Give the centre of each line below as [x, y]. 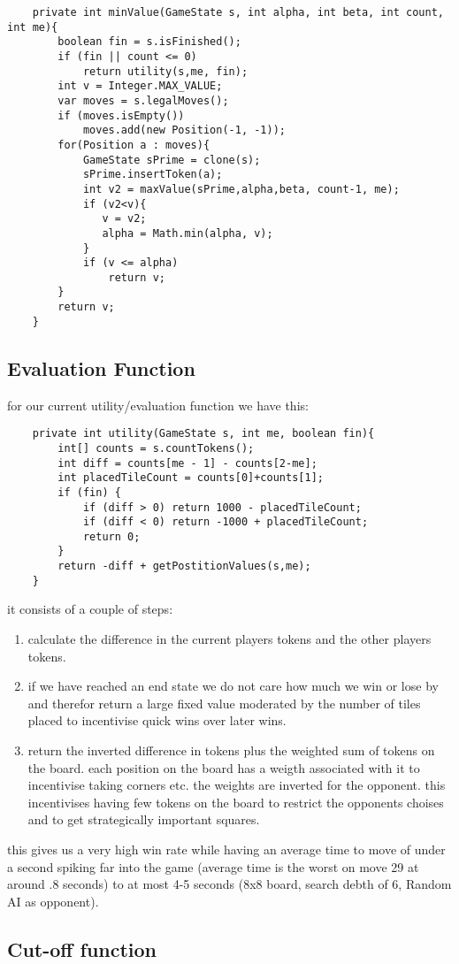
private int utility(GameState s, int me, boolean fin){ [203, 434]
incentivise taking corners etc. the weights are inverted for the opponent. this [237, 785]
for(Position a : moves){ [134, 145]
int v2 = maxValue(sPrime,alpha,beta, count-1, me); [241, 189]
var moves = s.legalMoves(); [143, 100]
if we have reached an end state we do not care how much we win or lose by [233, 686]
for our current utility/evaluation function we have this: [158, 405]
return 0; [111, 536]
